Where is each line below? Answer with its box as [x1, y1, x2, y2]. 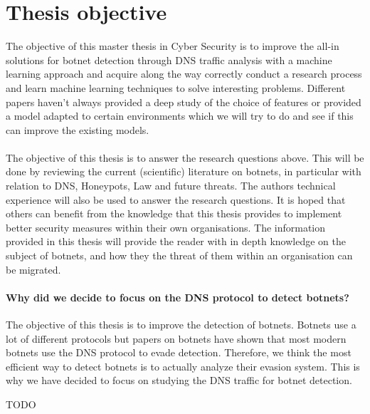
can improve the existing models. [6, 122, 149, 137]
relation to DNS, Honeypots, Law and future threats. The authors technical [6, 178, 336, 193]
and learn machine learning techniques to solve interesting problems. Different [6, 80, 346, 95]
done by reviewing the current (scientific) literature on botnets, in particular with [6, 164, 361, 179]
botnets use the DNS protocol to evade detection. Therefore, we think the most [6, 345, 351, 360]
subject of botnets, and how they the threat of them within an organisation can [6, 248, 353, 263]
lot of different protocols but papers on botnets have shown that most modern [6, 331, 347, 346]
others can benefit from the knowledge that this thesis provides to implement [6, 206, 342, 221]
